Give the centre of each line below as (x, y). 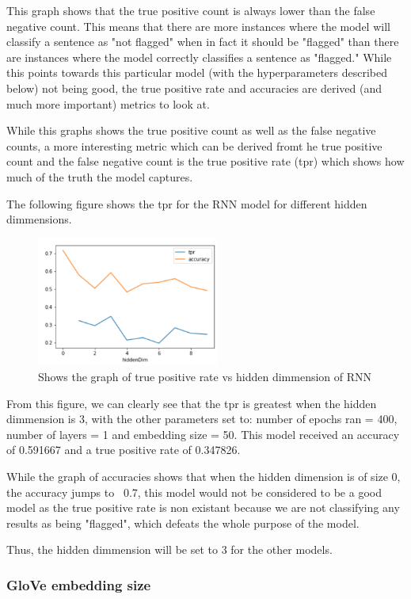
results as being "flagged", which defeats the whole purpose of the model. (183, 523)
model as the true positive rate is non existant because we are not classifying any (203, 507)
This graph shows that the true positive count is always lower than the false (191, 10)
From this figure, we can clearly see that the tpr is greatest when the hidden (192, 403)
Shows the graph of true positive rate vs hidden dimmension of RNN (205, 377)
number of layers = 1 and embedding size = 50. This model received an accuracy (203, 434)
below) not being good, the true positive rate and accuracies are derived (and (194, 88)
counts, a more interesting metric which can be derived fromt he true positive (194, 145)
